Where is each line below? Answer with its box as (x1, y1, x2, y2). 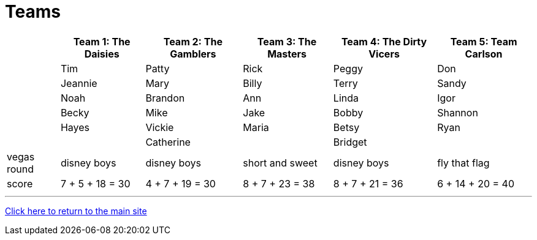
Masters (267, 47, 307, 60)
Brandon (145, 91, 185, 104)
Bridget (333, 135, 367, 148)
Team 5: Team (450, 35, 517, 48)
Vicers (368, 47, 400, 60)
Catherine (145, 135, 191, 148)
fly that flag (437, 156, 490, 169)
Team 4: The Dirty (341, 35, 427, 48)
